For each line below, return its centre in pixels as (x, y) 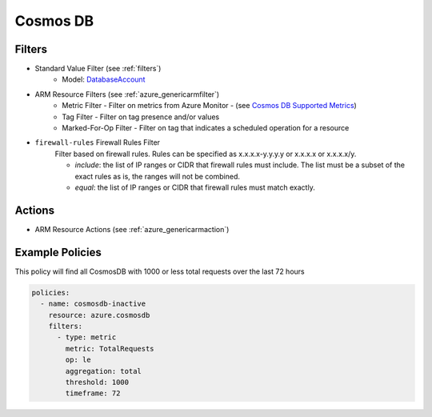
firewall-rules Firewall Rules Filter (97, 142)
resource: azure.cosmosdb (99, 315)
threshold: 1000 (97, 382)
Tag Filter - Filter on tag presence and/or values (141, 117)
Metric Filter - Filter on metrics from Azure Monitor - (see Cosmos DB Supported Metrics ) (210, 106)
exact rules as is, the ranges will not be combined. (157, 176)
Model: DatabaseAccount (104, 79)
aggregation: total (103, 371)
